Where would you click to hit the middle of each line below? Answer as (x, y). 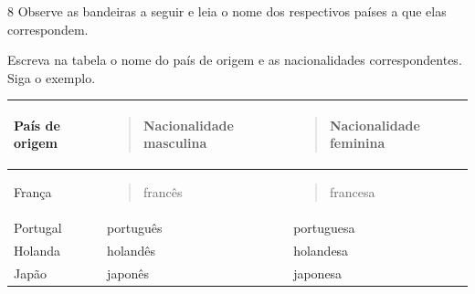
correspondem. (48, 29)
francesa (352, 192)
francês (163, 192)
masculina (175, 143)
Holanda (37, 250)
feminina (357, 143)
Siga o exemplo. (52, 77)
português (135, 228)
